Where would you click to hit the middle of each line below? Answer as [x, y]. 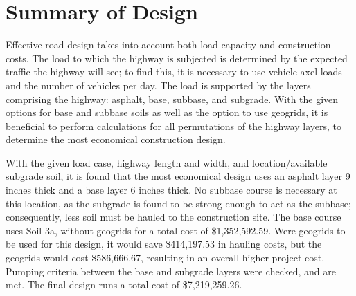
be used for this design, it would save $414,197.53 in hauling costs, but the [164, 244]
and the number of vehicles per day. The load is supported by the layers [158, 85]
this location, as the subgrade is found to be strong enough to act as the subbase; [178, 203]
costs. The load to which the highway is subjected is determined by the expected [177, 58]
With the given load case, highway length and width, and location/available [167, 162]
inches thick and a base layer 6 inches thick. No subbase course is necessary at [171, 190]
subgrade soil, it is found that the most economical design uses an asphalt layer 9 [178, 176]
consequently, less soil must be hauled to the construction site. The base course [173, 217]
